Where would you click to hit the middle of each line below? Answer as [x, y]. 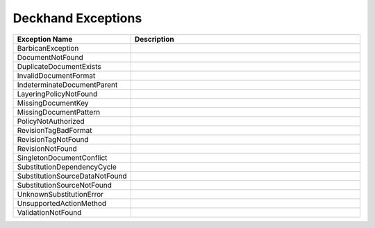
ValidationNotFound [49, 212]
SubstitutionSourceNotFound [65, 185]
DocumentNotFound [50, 57]
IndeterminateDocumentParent [67, 85]
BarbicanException [48, 48]
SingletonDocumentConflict [62, 158]
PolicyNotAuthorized [51, 121]
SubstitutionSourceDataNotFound [72, 176]
